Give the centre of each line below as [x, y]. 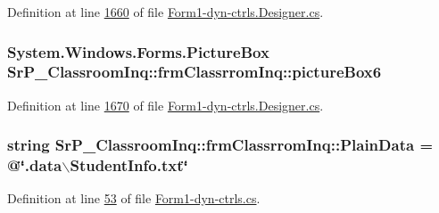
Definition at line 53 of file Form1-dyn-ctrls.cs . [134, 198]
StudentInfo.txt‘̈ [129, 165]
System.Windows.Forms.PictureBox [138, 51]
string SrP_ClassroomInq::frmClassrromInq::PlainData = [220, 145]
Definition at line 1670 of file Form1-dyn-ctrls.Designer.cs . [166, 105]
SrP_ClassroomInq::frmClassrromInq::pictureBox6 [195, 72]
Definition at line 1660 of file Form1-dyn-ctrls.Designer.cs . [166, 12]
